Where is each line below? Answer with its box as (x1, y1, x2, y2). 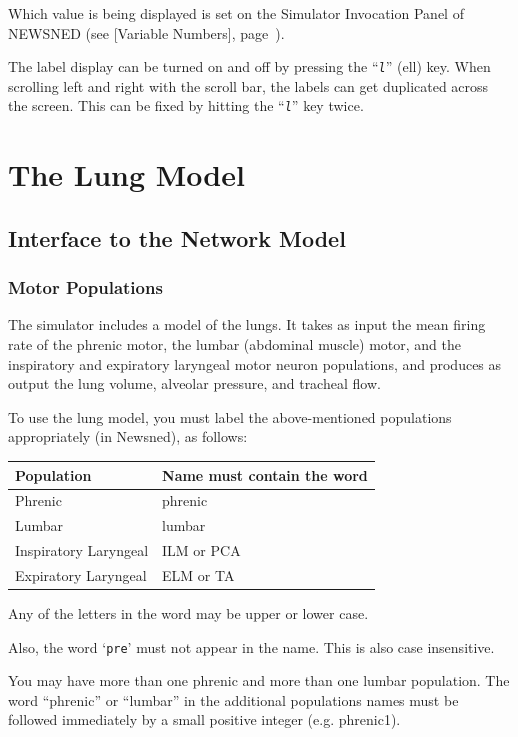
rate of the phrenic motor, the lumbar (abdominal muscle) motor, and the (8, 334, 461, 355)
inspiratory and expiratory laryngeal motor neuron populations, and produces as (8, 353, 502, 374)
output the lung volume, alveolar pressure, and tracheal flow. (8, 373, 381, 394)
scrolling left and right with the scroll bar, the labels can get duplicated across (8, 75, 489, 96)
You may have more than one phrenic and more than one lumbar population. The (8, 670, 510, 691)
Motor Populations (8, 275, 163, 300)
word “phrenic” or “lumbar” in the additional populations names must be (8, 689, 459, 710)
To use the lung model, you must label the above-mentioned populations (8, 406, 452, 427)
